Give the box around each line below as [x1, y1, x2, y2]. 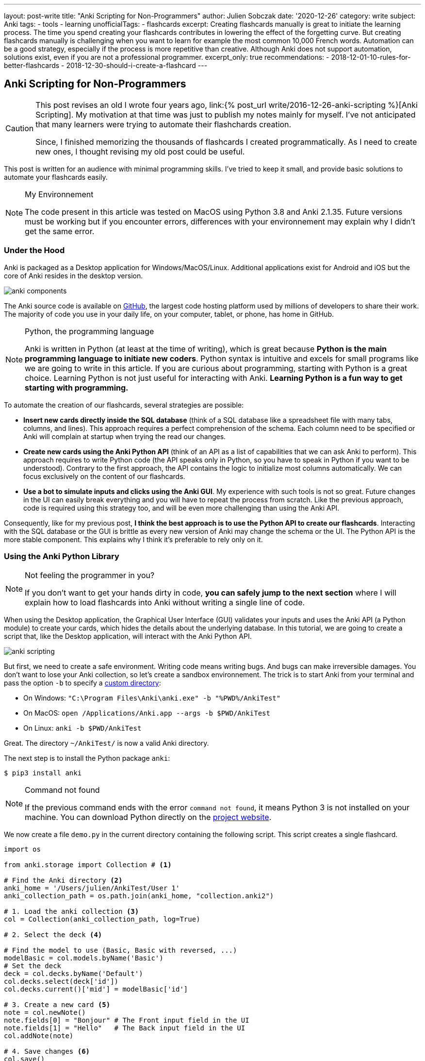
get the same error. [25, 226, 95, 236]
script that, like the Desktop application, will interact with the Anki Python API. [4, 632, 252, 641]
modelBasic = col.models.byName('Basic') [4, 954, 163, 962]
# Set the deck [4, 962, 62, 970]
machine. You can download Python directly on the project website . [25, 812, 272, 822]
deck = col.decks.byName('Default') [4, 970, 143, 978]
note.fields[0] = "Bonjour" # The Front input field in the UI [4, 1016, 249, 1025]
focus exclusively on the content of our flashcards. [23, 472, 185, 480]
